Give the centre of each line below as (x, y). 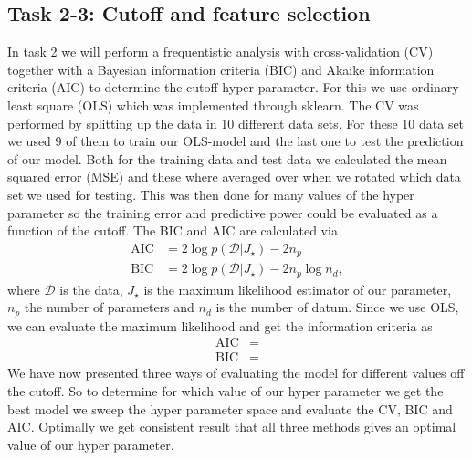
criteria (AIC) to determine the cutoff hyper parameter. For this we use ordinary (233, 87)
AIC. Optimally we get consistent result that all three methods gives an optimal (232, 427)
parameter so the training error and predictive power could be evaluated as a (223, 212)
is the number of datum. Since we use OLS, (337, 307)
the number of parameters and (109, 307)
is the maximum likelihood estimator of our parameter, (298, 289)
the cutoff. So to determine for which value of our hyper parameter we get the (226, 391)
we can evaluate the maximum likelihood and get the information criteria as (220, 325)
